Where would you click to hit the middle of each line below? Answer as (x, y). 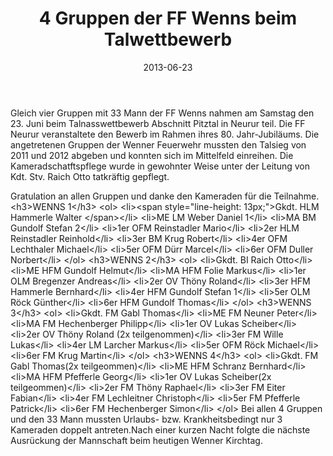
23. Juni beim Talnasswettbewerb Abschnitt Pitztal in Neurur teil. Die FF (158, 123)
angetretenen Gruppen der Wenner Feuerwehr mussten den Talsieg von (158, 144)
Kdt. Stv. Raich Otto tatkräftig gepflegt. (90, 176)
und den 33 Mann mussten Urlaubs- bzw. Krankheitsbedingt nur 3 (146, 419)
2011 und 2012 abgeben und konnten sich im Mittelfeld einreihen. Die (152, 155)
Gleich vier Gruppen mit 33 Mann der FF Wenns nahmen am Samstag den (162, 113)
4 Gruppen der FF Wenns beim (168, 18)
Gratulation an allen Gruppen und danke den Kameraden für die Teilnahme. (165, 196)
